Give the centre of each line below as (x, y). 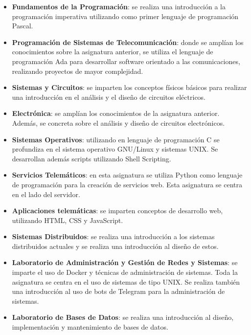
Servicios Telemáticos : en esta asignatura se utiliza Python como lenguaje (127, 175)
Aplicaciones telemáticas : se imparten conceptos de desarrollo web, (117, 211)
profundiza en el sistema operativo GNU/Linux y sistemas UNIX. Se (115, 149)
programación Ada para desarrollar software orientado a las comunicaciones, (126, 61)
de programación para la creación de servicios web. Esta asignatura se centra (127, 184)
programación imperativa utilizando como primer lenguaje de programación (125, 16)
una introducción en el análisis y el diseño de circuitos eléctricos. (109, 97)
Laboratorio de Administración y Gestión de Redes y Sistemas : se (125, 262)
